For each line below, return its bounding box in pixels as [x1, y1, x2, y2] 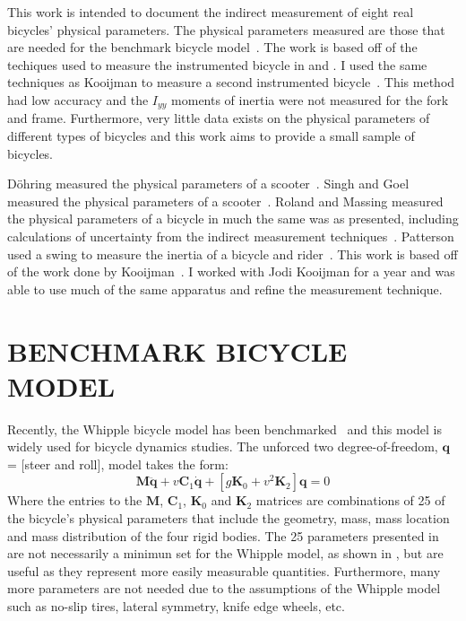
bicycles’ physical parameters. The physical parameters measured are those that [7, 20, 445, 39]
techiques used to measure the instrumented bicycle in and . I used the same [7, 55, 427, 74]
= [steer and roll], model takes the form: [7, 454, 229, 473]
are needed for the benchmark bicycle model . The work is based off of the [7, 38, 418, 57]
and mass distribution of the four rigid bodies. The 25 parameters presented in [7, 526, 439, 545]
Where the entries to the [7, 491, 142, 510]
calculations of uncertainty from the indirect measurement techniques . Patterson [7, 226, 454, 245]
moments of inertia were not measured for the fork [171, 90, 449, 109]
